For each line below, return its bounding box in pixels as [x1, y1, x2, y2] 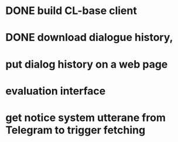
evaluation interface [5, 84, 106, 98]
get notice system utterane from [5, 111, 166, 124]
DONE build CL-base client [5, 4, 137, 18]
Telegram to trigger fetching [5, 123, 146, 137]
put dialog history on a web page [5, 57, 168, 71]
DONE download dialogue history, [5, 31, 173, 44]
